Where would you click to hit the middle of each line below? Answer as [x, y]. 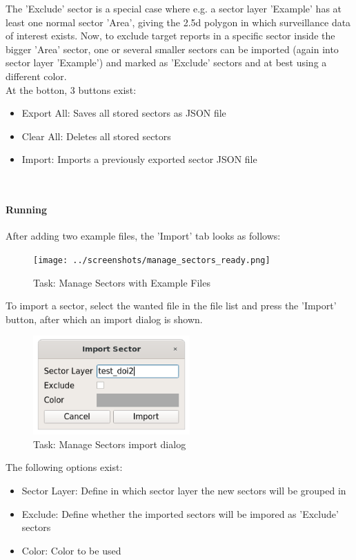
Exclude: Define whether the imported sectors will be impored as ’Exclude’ [180, 513]
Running [26, 210]
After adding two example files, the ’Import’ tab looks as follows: [143, 236]
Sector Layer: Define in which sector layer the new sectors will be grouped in [184, 491]
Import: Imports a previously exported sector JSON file [139, 159]
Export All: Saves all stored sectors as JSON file [124, 113]
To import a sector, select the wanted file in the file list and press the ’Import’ [171, 306]
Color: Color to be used [71, 550]
